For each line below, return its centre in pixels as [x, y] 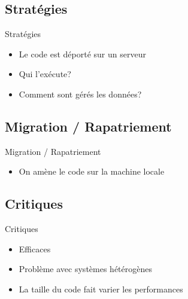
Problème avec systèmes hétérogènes [85, 269]
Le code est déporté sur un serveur [82, 54]
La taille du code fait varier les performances [101, 289]
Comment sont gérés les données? [80, 94]
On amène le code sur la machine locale [92, 171]
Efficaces [35, 248]
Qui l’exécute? [45, 74]
